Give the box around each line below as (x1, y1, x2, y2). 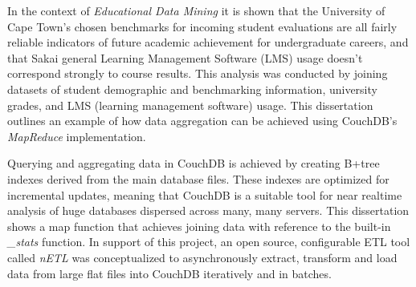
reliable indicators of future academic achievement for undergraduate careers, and (7, 34, 409, 51)
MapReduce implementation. (7, 127, 146, 144)
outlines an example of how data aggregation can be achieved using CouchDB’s (7, 112, 398, 129)
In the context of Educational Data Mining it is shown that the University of (7, 2, 385, 18)
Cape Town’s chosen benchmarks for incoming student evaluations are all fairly (7, 18, 398, 34)
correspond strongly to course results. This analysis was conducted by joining (7, 65, 388, 82)
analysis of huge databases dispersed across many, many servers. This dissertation (7, 202, 410, 219)
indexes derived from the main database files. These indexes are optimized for (7, 170, 389, 187)
